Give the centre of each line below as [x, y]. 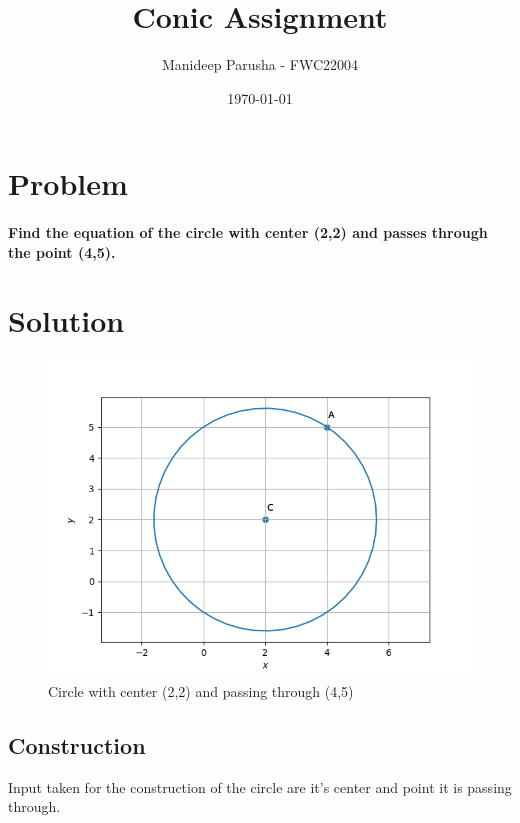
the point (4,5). [62, 251]
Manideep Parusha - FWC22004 [260, 64]
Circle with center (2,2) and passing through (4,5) [201, 691]
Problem [68, 183]
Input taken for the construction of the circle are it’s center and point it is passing [260, 786]
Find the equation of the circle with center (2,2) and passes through [248, 232]
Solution [66, 320]
